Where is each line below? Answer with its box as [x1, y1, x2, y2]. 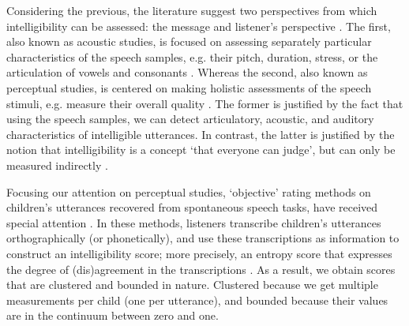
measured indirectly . [6, 156, 108, 173]
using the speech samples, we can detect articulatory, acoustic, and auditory [6, 111, 374, 127]
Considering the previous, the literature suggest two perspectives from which [6, 2, 377, 18]
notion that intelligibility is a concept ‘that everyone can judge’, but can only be [6, 141, 396, 158]
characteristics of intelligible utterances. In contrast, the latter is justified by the [6, 126, 395, 142]
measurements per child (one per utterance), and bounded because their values [6, 291, 388, 308]
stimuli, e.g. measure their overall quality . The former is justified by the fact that [6, 95, 403, 111]
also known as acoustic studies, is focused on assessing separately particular [6, 33, 372, 50]
